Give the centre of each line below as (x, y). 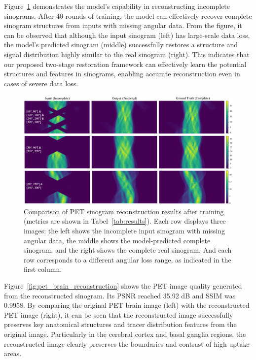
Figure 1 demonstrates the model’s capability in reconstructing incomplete (117, 6)
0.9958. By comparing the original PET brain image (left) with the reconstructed (127, 305)
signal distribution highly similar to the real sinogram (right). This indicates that (127, 54)
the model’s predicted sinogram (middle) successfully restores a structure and (121, 45)
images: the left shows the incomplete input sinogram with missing (125, 231)
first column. (43, 269)
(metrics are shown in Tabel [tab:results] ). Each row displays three (125, 221)
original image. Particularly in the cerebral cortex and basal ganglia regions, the (125, 334)
